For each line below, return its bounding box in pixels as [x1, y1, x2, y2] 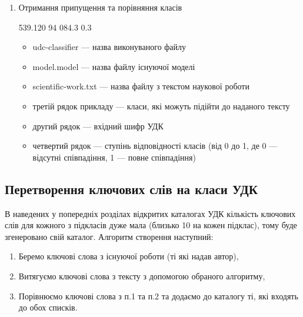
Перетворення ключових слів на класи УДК [5, 179, 258, 198]
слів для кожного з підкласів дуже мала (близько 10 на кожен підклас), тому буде [5, 219, 297, 231]
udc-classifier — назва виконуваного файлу [32, 41, 187, 53]
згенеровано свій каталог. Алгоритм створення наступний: [5, 230, 214, 242]
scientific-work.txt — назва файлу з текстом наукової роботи [32, 80, 249, 92]
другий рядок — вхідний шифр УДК [32, 119, 164, 132]
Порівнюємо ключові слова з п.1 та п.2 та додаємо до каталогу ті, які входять [18, 289, 298, 302]
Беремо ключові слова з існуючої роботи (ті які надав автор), [18, 250, 239, 262]
